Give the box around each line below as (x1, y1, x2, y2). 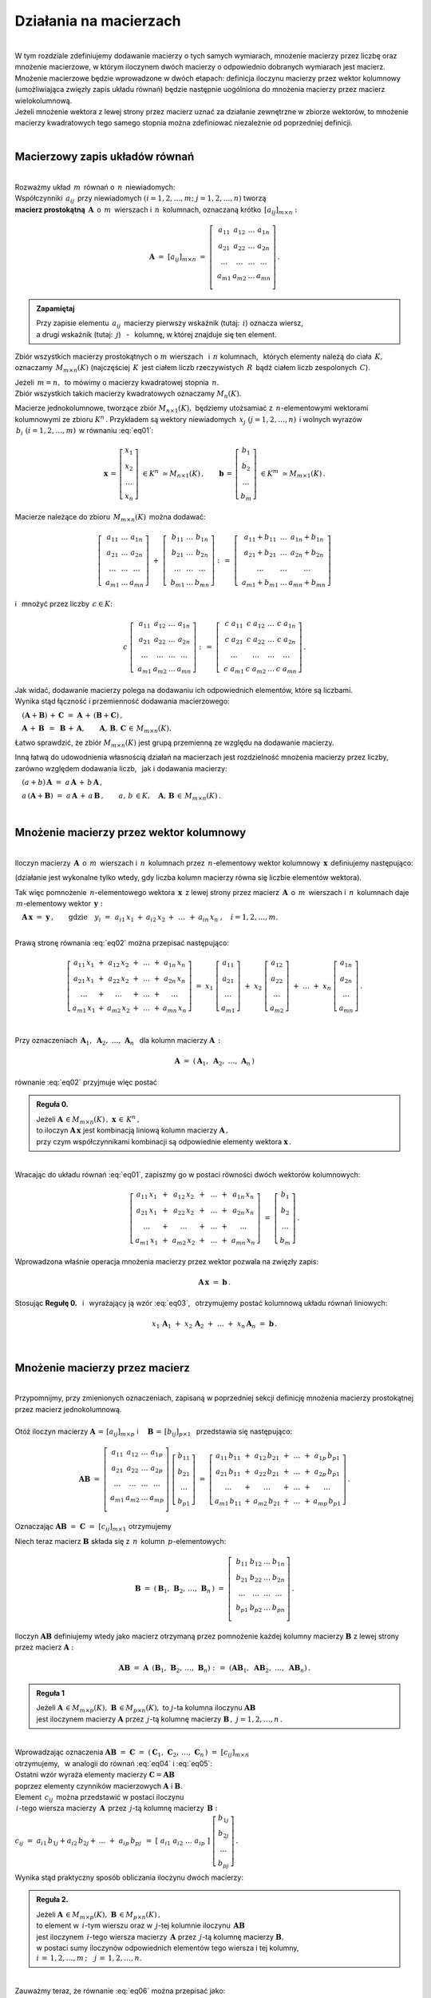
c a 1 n (276, 619, 296, 630)
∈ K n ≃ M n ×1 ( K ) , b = (142, 468, 233, 480)
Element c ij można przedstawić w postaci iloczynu (14, 1792, 184, 1804)
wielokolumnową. (14, 96, 73, 105)
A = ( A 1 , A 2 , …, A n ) (174, 1057, 255, 1068)
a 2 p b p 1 (314, 1467, 341, 1478)
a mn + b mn (288, 578, 326, 589)
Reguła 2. (36, 1895, 69, 1904)
